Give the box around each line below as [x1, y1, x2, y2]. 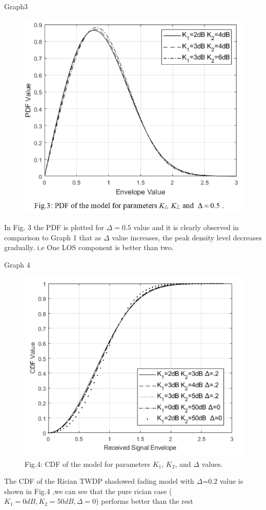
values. [201, 458, 223, 469]
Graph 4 [4, 259, 30, 270]
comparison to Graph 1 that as [4, 232, 101, 242]
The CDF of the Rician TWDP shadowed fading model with [4, 476, 194, 486]
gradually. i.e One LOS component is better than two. [4, 242, 174, 253]
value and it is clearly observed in [133, 222, 239, 233]
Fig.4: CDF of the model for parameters [25, 458, 150, 469]
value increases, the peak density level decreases [112, 232, 262, 242]
